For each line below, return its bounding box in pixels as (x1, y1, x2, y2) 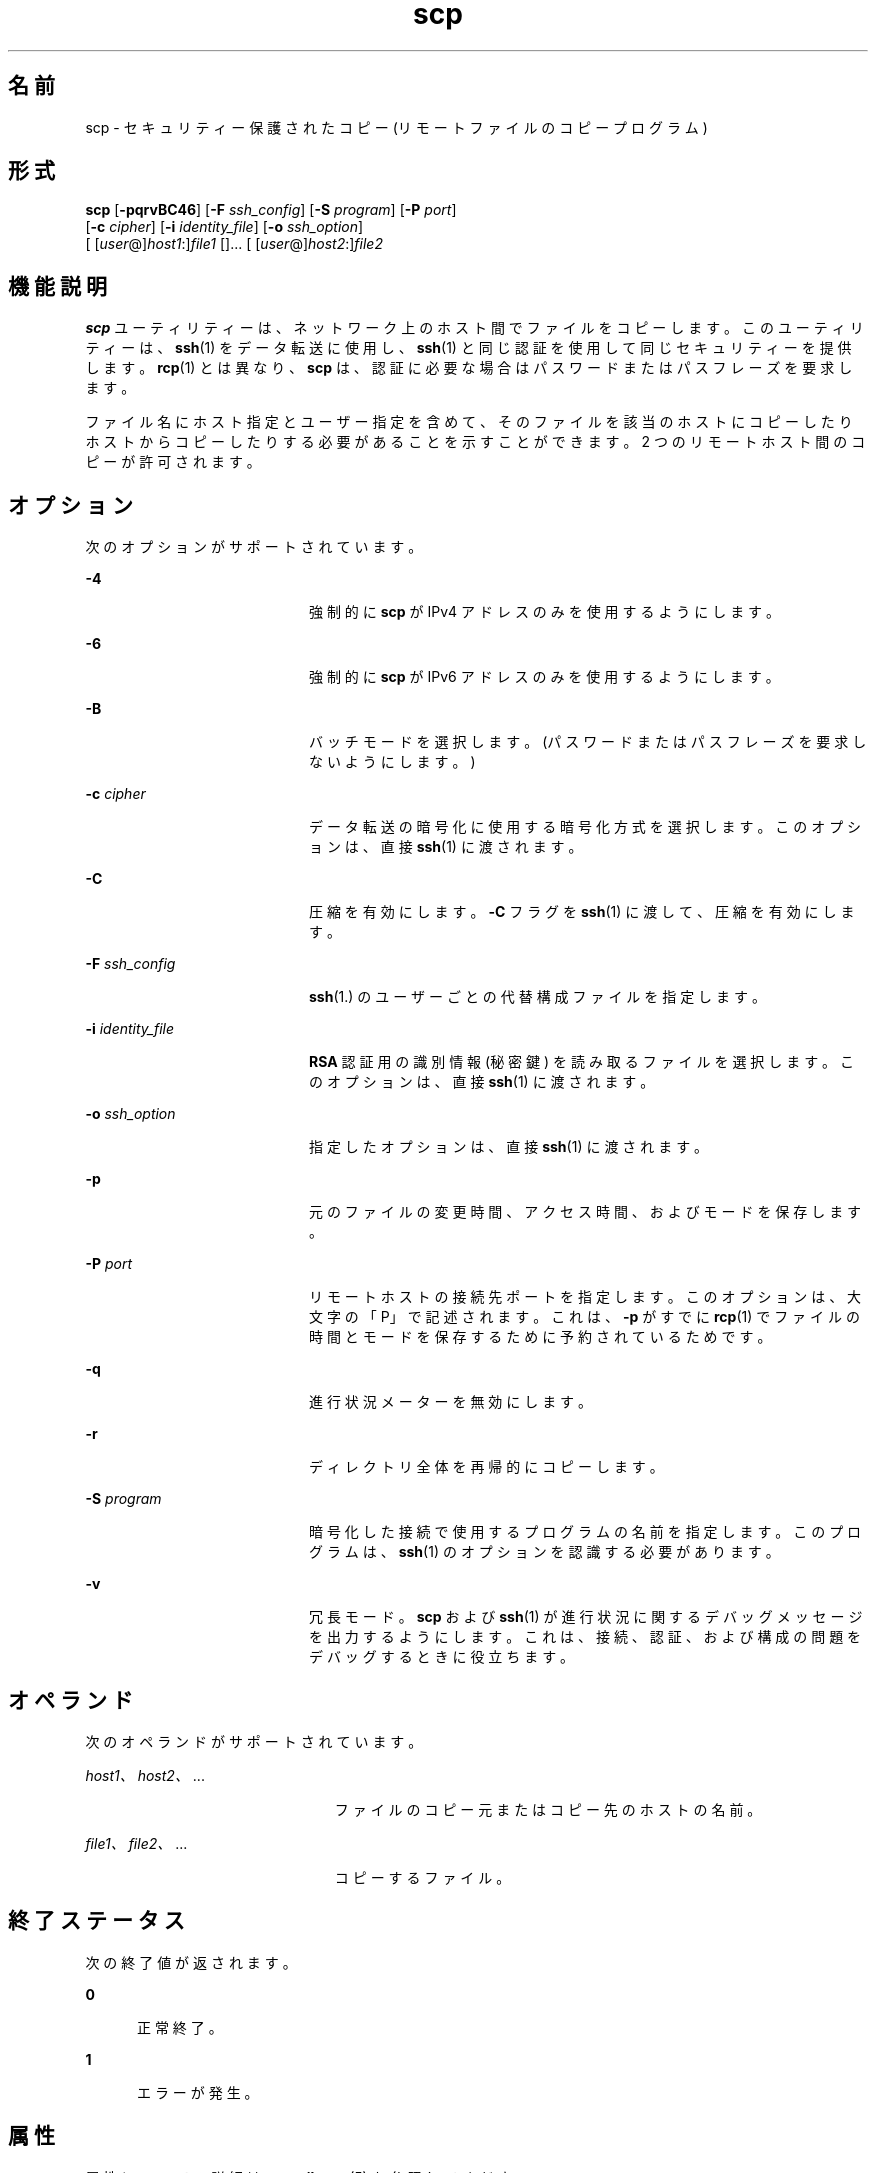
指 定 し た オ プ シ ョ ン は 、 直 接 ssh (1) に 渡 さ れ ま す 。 (309, 1138, 709, 1156)
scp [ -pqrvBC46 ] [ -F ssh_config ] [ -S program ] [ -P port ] (85, 201, 457, 219)
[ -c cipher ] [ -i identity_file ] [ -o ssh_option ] (85, 218, 364, 236)
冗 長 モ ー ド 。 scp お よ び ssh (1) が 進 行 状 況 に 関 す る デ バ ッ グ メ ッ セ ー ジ (309, 1608, 863, 1626)
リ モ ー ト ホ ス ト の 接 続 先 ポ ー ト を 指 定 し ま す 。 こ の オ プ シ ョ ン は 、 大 (309, 1288, 862, 1306)
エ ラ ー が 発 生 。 (137, 2083, 259, 2101)
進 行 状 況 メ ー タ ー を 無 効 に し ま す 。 (309, 1393, 593, 1411)
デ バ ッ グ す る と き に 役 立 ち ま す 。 (309, 1648, 575, 1666)
